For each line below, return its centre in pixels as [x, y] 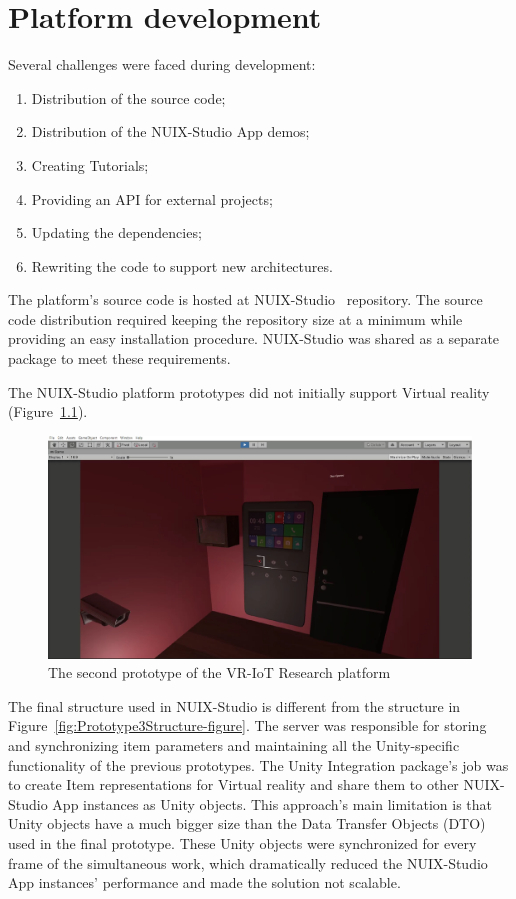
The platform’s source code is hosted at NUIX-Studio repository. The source [245, 299]
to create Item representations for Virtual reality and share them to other [233, 784]
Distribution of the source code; [128, 97]
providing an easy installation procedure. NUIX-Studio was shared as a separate [254, 338]
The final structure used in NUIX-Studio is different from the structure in [234, 705]
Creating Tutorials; [90, 164]
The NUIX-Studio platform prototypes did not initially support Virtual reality [249, 391]
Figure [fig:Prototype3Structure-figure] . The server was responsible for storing [247, 725]
